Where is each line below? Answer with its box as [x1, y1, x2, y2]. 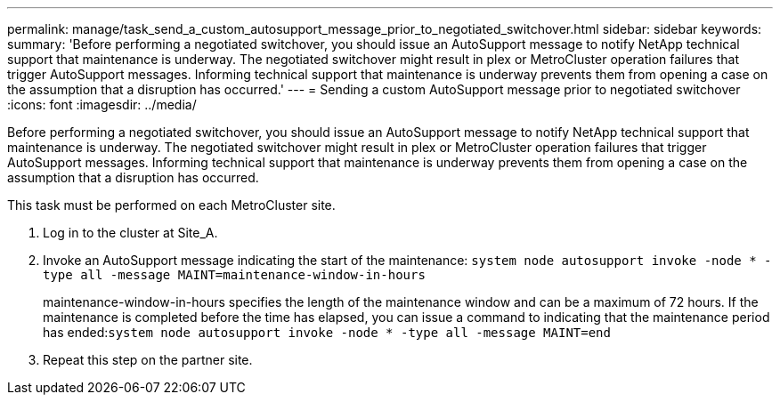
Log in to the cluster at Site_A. [43, 225, 218, 240]
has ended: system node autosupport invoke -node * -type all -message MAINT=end [43, 325, 611, 340]
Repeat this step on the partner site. [43, 352, 253, 367]
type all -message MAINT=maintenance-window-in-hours [43, 268, 426, 282]
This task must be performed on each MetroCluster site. [7, 197, 336, 213]
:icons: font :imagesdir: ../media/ [7, 97, 197, 112]
